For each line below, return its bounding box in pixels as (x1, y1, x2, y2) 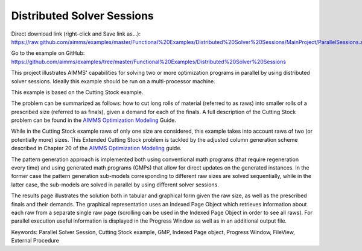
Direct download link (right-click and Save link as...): (11, 30, 141, 37)
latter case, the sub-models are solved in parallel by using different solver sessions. (11, 181, 220, 188)
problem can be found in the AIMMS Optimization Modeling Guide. (11, 116, 176, 124)
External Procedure (11, 237, 60, 244)
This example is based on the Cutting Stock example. (11, 88, 144, 96)
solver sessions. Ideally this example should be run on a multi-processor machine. (11, 77, 215, 84)
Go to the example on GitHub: (11, 49, 85, 57)
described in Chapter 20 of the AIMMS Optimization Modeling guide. (11, 145, 182, 152)
